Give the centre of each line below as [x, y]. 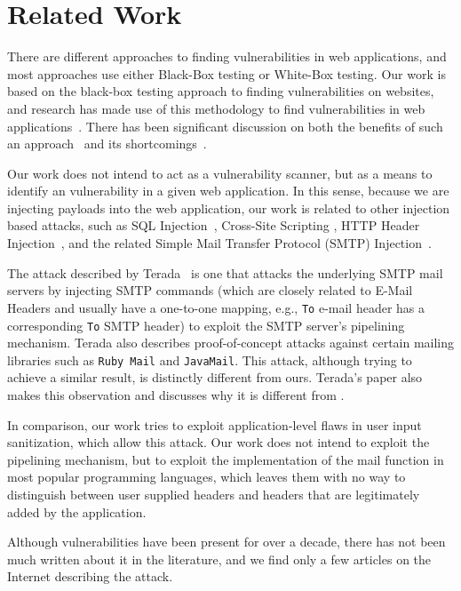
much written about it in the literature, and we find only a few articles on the [219, 559]
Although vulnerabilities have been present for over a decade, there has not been [227, 542]
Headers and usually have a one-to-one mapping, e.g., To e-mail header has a [216, 307]
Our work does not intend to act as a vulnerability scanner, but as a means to [220, 173]
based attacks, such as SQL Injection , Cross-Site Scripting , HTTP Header [214, 225]
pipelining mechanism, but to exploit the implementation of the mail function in [226, 459]
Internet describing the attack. [90, 576]
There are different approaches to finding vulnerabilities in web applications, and [227, 56]
